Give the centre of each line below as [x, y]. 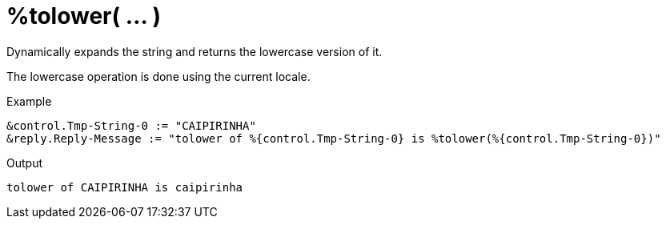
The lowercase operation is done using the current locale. [158, 76]
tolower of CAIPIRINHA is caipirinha [125, 187]
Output [24, 163]
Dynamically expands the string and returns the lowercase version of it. [195, 51]
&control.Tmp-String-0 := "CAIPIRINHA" [131, 125]
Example [29, 101]
